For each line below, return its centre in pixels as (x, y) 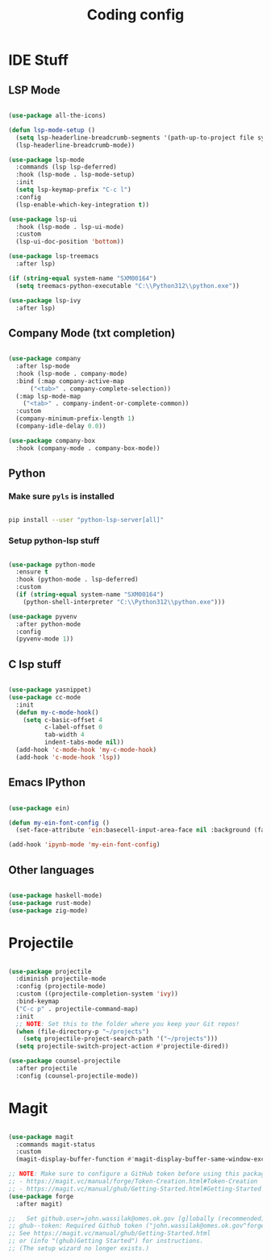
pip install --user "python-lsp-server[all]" (86, 520)
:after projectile (47, 1069)
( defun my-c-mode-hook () (57, 712)
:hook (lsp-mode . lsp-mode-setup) (75, 175)
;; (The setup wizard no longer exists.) (79, 1249)
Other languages (52, 870)
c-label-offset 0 (73, 728)
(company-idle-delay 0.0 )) (61, 426)
